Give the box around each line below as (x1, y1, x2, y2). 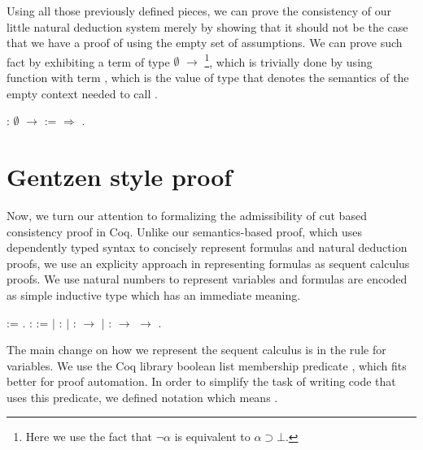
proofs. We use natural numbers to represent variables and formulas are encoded (7, 270, 408, 288)
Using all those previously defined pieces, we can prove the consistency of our (7, 2, 392, 19)
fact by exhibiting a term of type (7, 53, 170, 70)
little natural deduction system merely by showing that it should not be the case (7, 18, 408, 35)
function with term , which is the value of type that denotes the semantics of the (7, 69, 409, 86)
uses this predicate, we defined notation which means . (7, 388, 278, 405)
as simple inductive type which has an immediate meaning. (7, 286, 301, 303)
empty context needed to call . (7, 84, 158, 102)
